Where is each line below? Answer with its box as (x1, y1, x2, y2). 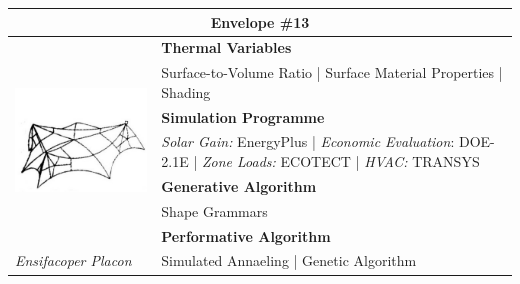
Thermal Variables (161, 37, 292, 58)
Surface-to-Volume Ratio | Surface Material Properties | (161, 62, 503, 83)
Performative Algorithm (161, 225, 331, 246)
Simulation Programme (161, 106, 325, 127)
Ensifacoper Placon (15, 250, 132, 271)
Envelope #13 (210, 11, 310, 32)
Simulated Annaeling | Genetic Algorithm (161, 250, 417, 271)
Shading (161, 81, 211, 102)
